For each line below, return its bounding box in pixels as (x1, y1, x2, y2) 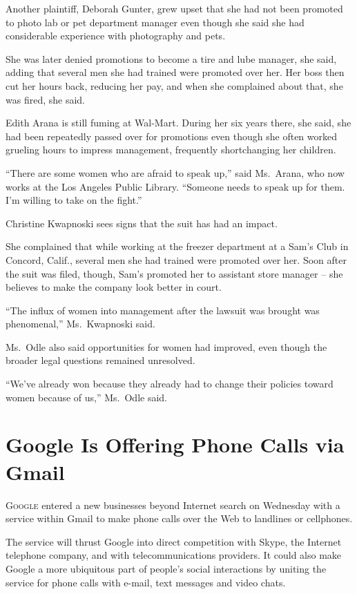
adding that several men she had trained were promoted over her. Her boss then (6, 65, 345, 79)
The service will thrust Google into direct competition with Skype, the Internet (6, 534, 342, 548)
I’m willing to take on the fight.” (6, 193, 142, 207)
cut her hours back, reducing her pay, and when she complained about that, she (6, 78, 343, 93)
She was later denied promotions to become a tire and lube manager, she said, (6, 51, 337, 66)
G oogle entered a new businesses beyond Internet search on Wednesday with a (6, 497, 340, 512)
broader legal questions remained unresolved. (6, 353, 195, 367)
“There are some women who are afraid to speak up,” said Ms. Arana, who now (6, 165, 345, 180)
